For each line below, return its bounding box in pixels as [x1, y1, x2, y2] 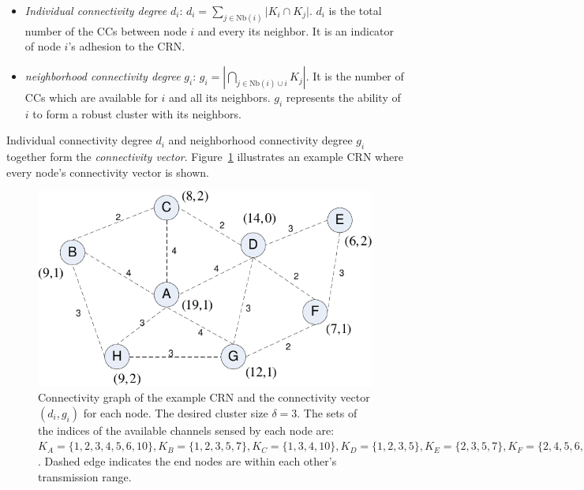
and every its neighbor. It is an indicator [197, 22, 395, 39]
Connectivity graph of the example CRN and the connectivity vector [38, 389, 370, 406]
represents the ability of [286, 89, 401, 106]
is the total [328, 2, 382, 18]
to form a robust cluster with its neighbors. [32, 105, 241, 122]
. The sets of [297, 404, 358, 421]
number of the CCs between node [24, 22, 187, 39]
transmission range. [38, 468, 132, 484]
